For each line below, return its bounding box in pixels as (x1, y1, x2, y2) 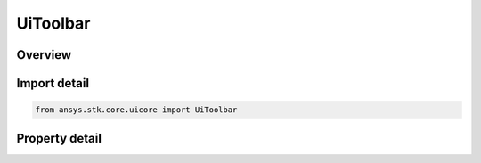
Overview (16, 47, 72, 62)
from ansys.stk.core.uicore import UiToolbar (35, 105, 238, 115)
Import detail (16, 76, 89, 91)
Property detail (16, 130, 102, 146)
